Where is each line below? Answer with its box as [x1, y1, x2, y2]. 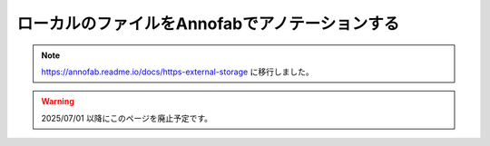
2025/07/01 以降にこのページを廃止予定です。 [41, 112, 213, 123]
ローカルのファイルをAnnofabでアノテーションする [16, 14, 400, 34]
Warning [41, 96, 74, 107]
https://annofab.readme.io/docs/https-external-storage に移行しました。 [41, 66, 314, 77]
